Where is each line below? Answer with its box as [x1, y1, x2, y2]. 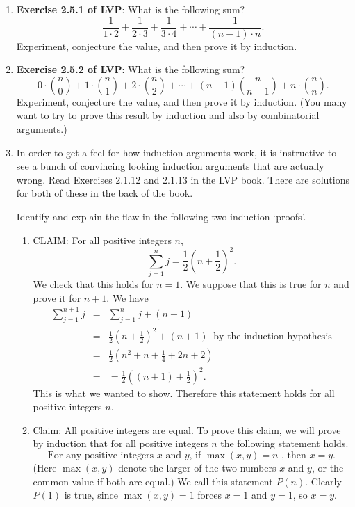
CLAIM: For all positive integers [33, 232, 172, 247]
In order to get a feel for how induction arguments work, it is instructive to [16, 145, 337, 159]
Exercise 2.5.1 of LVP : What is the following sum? [16, 2, 245, 16]
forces [197, 488, 222, 502]
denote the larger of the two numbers [118, 460, 276, 474]
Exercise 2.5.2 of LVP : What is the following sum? [16, 62, 245, 77]
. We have [106, 290, 149, 305]
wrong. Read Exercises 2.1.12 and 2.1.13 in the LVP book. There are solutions [16, 172, 349, 186]
